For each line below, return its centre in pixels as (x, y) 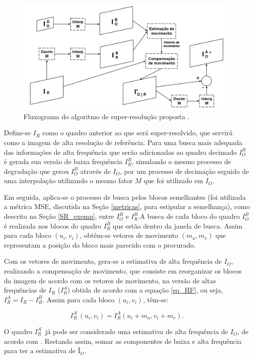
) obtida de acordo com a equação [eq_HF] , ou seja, (145, 290)
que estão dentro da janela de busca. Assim (178, 225)
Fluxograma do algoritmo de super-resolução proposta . (106, 116)
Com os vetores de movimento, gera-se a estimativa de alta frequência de (113, 261)
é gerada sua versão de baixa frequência (63, 161)
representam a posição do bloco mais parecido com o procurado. (100, 244)
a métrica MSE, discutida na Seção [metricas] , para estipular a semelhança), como (127, 206)
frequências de (25, 290)
